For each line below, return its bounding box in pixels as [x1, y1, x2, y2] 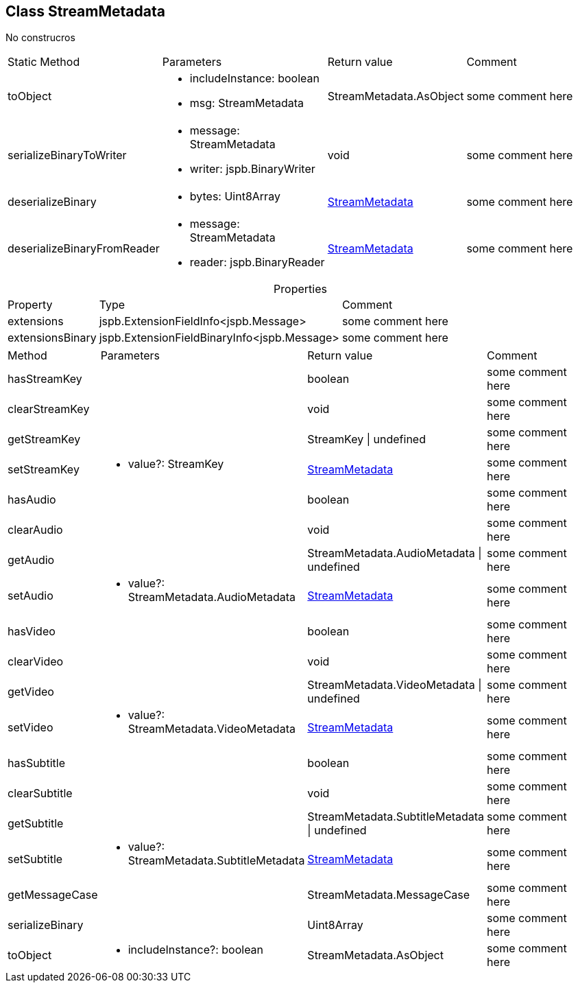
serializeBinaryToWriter [8, 148, 127, 163]
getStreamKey [8, 432, 81, 447]
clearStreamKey [8, 402, 90, 416]
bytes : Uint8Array [189, 189, 280, 204]
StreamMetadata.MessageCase [307, 888, 470, 902]
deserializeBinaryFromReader [8, 242, 160, 256]
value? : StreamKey [128, 457, 224, 471]
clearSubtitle [8, 786, 73, 801]
